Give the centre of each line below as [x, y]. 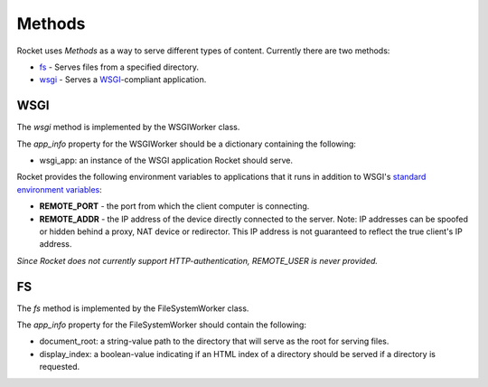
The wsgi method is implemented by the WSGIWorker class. [128, 127]
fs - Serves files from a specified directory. [119, 67]
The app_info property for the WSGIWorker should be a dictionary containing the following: [187, 144]
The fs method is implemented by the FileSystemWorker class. [133, 308]
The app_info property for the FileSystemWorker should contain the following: [162, 325]
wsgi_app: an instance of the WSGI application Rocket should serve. [166, 160]
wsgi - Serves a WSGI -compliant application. [123, 80]
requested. [60, 367]
